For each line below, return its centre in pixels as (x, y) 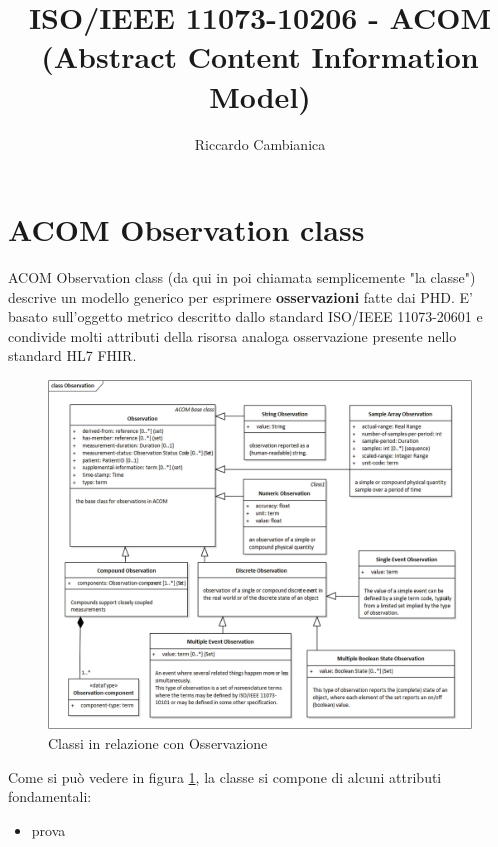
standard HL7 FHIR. (72, 355)
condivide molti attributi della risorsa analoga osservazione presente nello (232, 335)
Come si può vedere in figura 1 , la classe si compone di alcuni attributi (225, 776)
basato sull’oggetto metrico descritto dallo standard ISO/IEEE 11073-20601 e (245, 316)
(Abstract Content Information (260, 56)
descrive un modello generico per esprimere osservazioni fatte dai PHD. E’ (240, 296)
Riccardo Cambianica (260, 143)
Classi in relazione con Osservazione (158, 743)
